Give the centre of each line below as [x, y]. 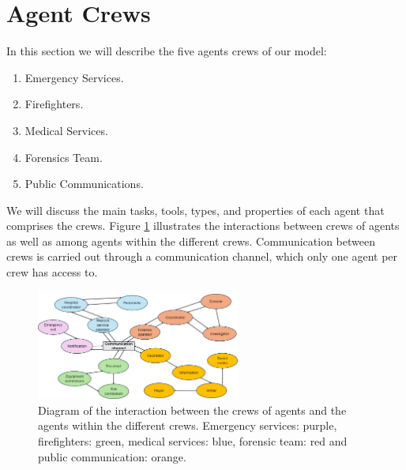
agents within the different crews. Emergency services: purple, [188, 425]
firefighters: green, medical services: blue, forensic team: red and [193, 441]
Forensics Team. [64, 157]
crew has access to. [52, 272]
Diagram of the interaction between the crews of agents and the [192, 410]
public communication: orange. [112, 456]
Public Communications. [84, 184]
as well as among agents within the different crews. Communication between [191, 241]
